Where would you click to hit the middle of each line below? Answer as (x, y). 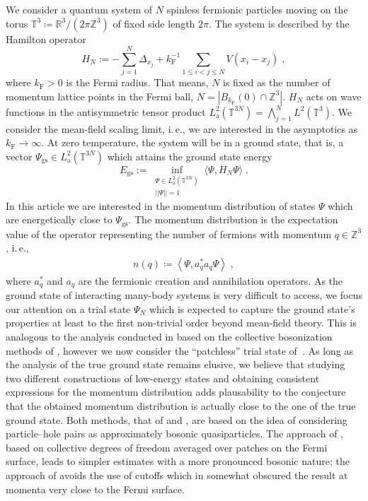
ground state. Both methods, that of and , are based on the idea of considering (177, 419)
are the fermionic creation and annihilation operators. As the (211, 280)
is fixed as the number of (277, 82)
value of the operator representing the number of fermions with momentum (169, 234)
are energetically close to (59, 219)
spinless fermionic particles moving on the (257, 9)
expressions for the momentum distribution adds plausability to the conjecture (176, 392)
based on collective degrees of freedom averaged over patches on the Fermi (167, 447)
